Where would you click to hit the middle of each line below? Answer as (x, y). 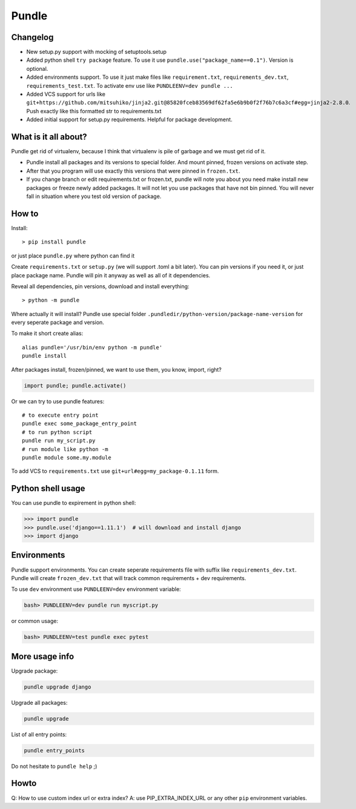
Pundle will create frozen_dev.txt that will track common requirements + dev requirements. (129, 578)
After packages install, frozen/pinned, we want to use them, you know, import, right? (117, 369)
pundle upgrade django (58, 687)
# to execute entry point (61, 415)
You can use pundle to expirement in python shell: (74, 503)
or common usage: (35, 621)
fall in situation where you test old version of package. (94, 196)
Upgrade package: (35, 671)
